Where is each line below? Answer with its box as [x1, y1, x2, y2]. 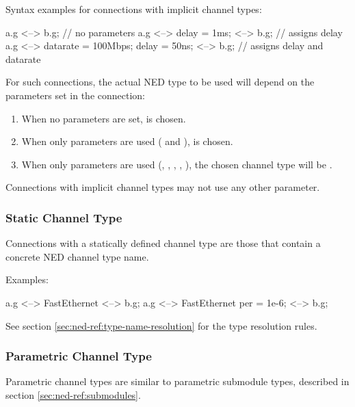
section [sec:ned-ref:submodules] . [5, 387, 141, 402]
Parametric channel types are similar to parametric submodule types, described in [5, 374, 350, 389]
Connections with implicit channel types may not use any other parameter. [5, 180, 320, 194]
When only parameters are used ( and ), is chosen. [21, 134, 233, 148]
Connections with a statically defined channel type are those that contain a [5, 236, 321, 250]
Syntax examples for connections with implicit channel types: [5, 2, 262, 16]
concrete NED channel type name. [5, 249, 149, 263]
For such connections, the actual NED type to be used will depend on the [5, 75, 315, 89]
